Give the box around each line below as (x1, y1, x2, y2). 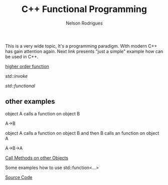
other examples (5, 97, 55, 106)
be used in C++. (5, 54, 39, 60)
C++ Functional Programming (22, 4, 147, 15)
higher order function (5, 63, 49, 69)
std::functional (5, 83, 35, 89)
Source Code (5, 174, 33, 180)
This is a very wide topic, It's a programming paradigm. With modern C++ (5, 43, 157, 49)
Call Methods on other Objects (5, 154, 69, 161)
